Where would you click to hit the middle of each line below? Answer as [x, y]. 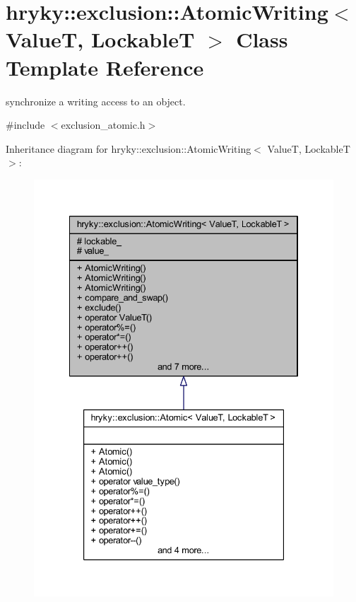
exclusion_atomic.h [103, 125]
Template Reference [105, 67]
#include [25, 125]
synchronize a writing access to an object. [96, 101]
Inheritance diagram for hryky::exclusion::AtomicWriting [129, 148]
